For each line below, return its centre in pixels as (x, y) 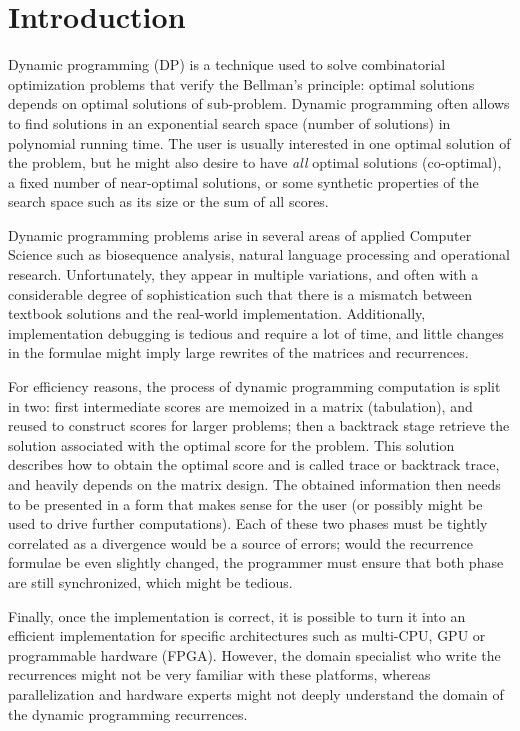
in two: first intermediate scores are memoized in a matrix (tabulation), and (240, 405)
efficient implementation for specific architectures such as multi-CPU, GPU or (247, 635)
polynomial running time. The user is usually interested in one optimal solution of (259, 142)
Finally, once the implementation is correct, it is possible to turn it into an (237, 615)
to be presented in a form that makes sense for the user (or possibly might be (245, 503)
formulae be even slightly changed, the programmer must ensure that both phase (256, 562)
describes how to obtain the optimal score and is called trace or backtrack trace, (254, 464)
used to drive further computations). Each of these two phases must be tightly (248, 523)
